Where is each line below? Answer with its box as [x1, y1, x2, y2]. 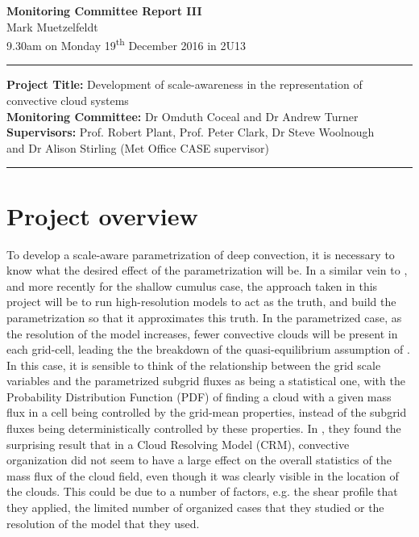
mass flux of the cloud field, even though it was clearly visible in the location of [6, 467, 399, 484]
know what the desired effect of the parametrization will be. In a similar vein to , [6, 262, 408, 279]
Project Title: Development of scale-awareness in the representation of [6, 76, 363, 93]
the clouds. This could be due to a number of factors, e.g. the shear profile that [6, 483, 398, 500]
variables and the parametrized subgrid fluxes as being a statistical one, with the [6, 372, 405, 389]
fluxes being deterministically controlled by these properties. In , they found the [6, 420, 401, 437]
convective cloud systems [6, 92, 129, 109]
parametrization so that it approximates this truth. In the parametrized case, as [6, 308, 402, 325]
